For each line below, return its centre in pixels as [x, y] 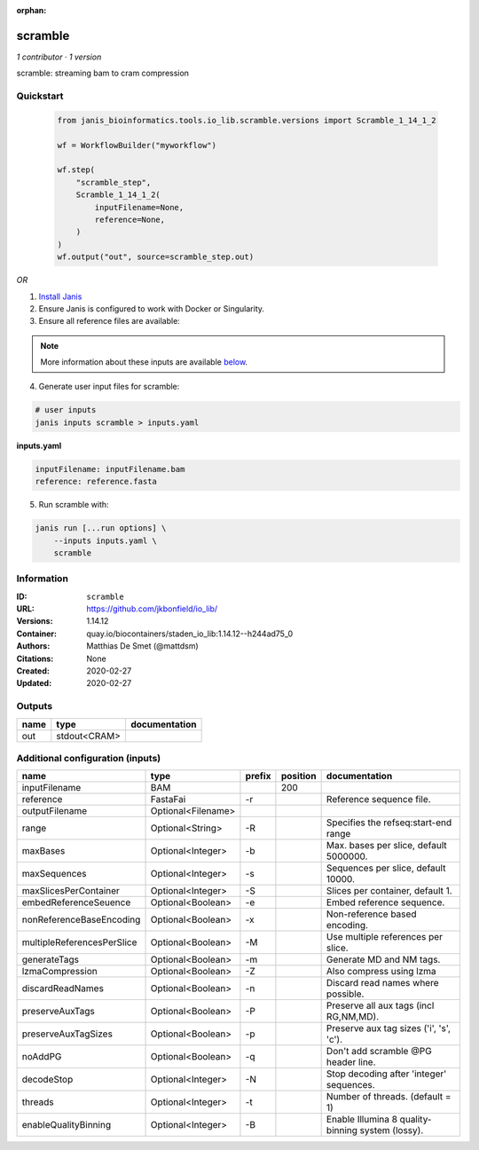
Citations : [35, 658]
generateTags [51, 960]
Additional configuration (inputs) [89, 758]
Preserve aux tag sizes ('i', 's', [389, 1028]
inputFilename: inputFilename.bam [110, 469]
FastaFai [168, 799]
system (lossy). [392, 1130]
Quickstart [40, 96]
